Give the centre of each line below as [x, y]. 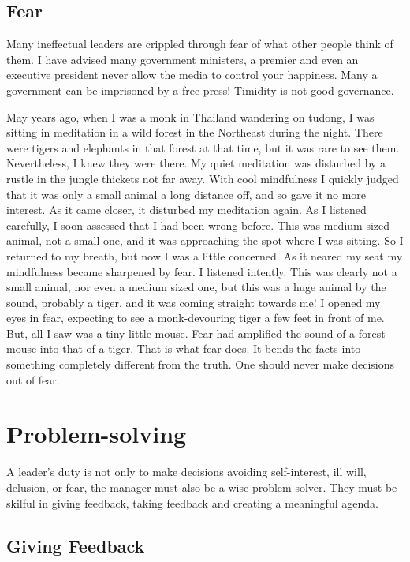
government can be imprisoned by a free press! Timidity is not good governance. [200, 90]
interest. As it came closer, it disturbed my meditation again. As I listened [186, 210]
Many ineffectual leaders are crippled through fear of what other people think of [200, 44]
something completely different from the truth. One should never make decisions [200, 364]
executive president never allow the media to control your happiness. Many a [192, 75]
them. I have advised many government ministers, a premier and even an [183, 59]
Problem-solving [97, 434]
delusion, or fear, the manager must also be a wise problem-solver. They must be [202, 487]
